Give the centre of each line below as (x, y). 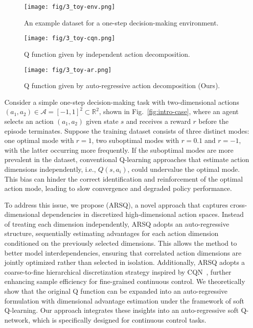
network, (17, 319)
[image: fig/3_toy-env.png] (70, 7)
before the (213, 121)
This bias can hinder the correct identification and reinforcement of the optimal (124, 178)
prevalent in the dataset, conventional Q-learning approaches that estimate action (127, 159)
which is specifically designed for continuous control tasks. (119, 319)
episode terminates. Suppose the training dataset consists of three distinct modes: (127, 130)
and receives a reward (158, 121)
